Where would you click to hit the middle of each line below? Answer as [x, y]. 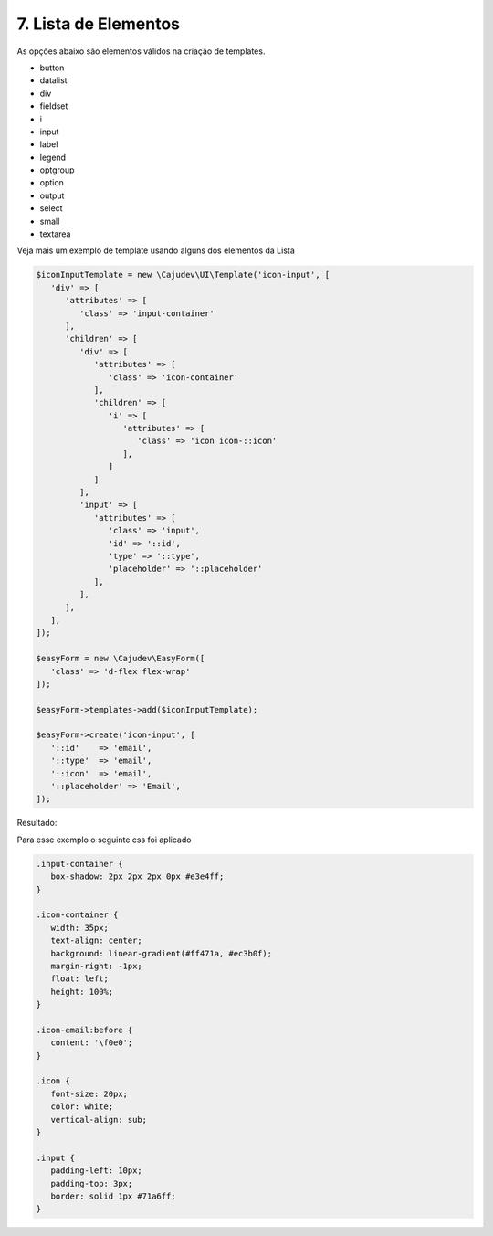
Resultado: [37, 823]
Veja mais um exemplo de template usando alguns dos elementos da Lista [156, 250]
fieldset [54, 106]
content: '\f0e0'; [92, 1043]
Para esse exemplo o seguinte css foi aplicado [104, 840]
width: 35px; [80, 928]
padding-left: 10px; [97, 1171]
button [52, 68]
